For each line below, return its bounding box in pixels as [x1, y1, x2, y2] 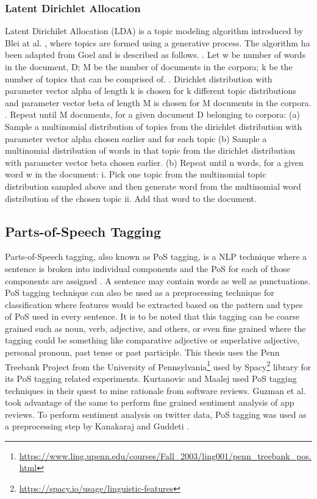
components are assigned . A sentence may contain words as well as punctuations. [5, 274, 311, 287]
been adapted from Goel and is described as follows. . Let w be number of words [5, 48, 306, 61]
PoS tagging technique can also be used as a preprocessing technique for [5, 286, 274, 299]
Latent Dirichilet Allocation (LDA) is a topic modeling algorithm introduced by [5, 24, 304, 37]
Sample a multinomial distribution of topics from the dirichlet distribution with [5, 120, 302, 132]
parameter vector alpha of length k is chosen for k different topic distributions [5, 84, 296, 97]
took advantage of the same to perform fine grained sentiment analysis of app [5, 396, 294, 409]
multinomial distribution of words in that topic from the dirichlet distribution [5, 144, 296, 157]
